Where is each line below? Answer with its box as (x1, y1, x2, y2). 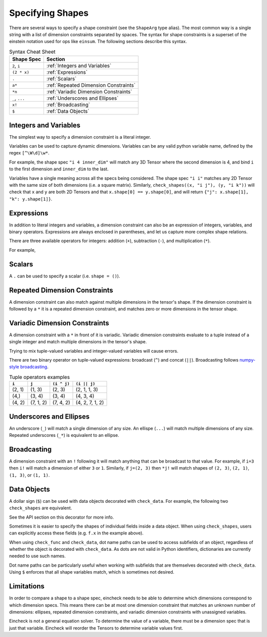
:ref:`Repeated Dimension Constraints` (46, 82, 136, 89)
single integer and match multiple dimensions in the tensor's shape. (9, 339, 147, 345)
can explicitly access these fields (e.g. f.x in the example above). (9, 530, 144, 536)
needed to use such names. (9, 553, 66, 559)
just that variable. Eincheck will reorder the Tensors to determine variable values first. (9, 625, 183, 631)
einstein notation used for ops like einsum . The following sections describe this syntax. (9, 39, 187, 45)
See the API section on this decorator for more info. (9, 514, 114, 520)
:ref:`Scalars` (46, 75, 77, 82)
